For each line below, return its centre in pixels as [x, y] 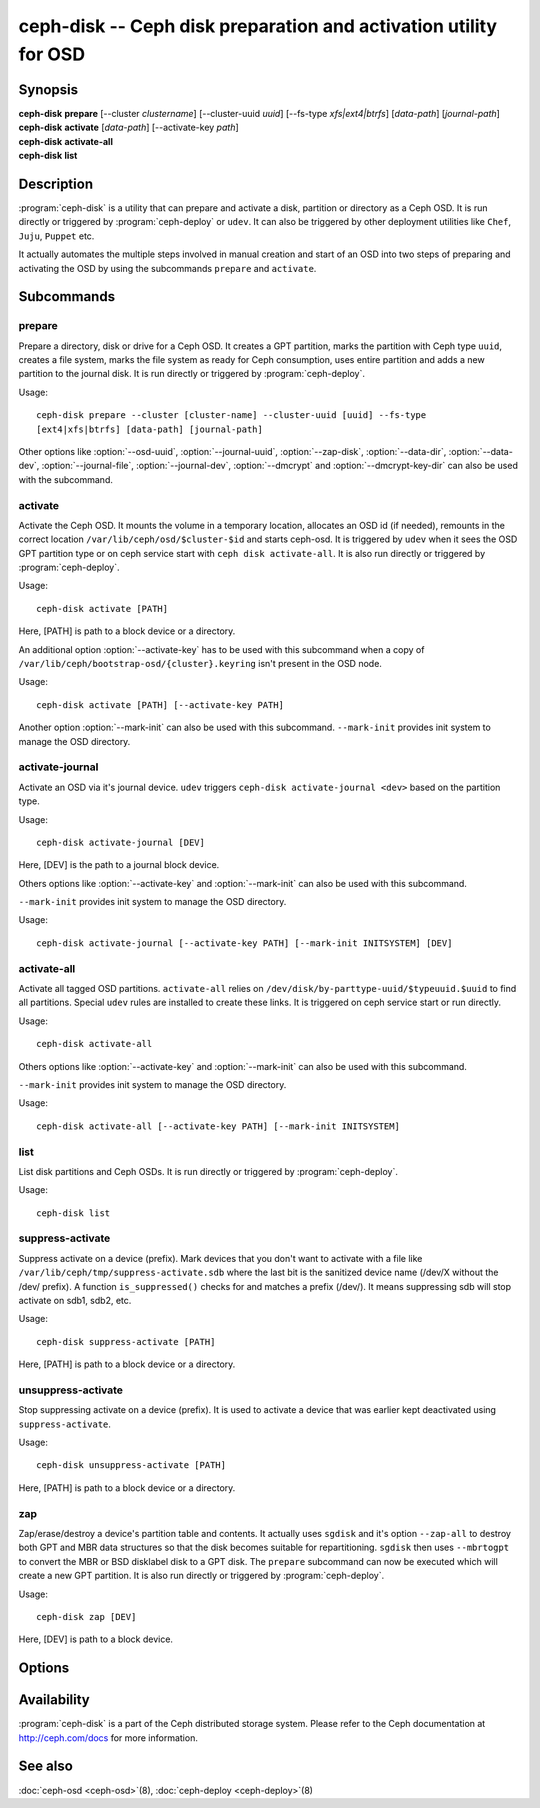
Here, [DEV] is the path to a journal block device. [119, 865]
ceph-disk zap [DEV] [86, 1616]
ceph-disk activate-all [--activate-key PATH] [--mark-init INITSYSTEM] [218, 1126]
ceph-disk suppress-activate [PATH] [126, 1341]
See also [46, 1766]
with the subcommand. [66, 479]
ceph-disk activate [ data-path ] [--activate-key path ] [128, 127]
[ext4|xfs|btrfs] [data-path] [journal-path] [150, 429]
